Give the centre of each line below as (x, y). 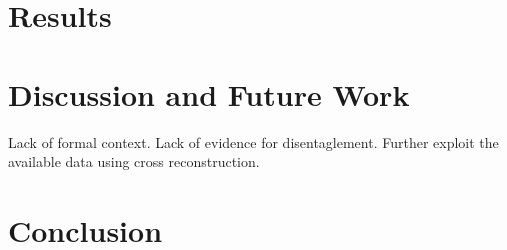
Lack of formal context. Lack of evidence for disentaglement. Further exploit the (253, 141)
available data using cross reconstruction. (134, 161)
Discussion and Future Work (209, 93)
